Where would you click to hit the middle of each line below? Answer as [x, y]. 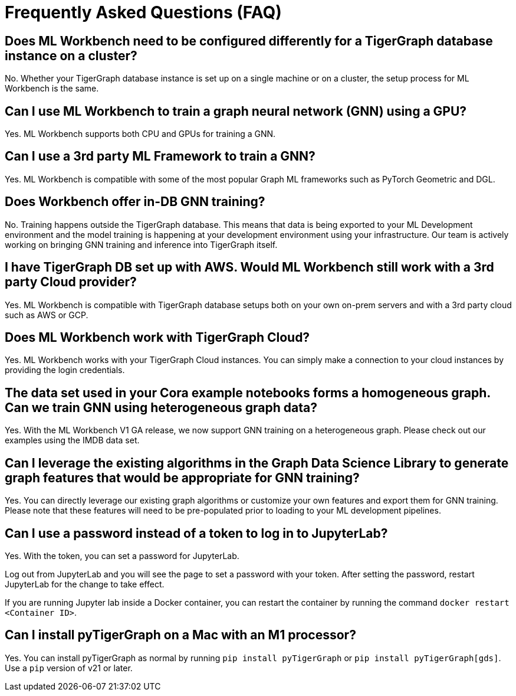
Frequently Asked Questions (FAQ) [143, 12]
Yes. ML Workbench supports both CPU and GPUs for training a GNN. [140, 134]
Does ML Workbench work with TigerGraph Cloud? [157, 337]
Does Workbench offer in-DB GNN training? [135, 202]
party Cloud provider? [71, 282]
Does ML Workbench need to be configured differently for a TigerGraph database [249, 41]
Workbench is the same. [52, 89]
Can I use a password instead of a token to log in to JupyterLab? [196, 533]
